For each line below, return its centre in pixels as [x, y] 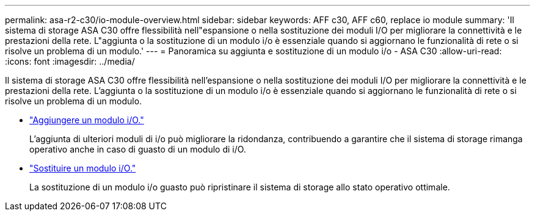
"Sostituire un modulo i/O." [83, 168]
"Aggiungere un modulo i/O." [87, 120]
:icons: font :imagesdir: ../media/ [70, 61]
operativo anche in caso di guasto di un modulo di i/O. [138, 149]
